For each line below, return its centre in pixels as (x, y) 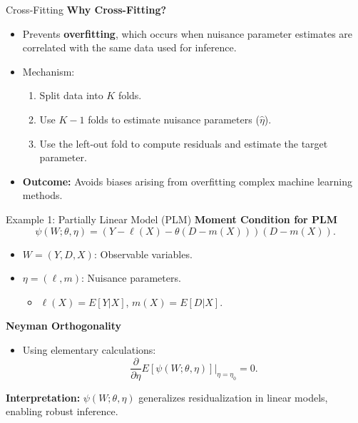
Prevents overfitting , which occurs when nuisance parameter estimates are (188, 33)
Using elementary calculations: (89, 349)
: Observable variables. (143, 254)
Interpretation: (43, 397)
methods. (42, 195)
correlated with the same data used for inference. (129, 47)
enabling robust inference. (62, 411)
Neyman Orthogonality (64, 326)
